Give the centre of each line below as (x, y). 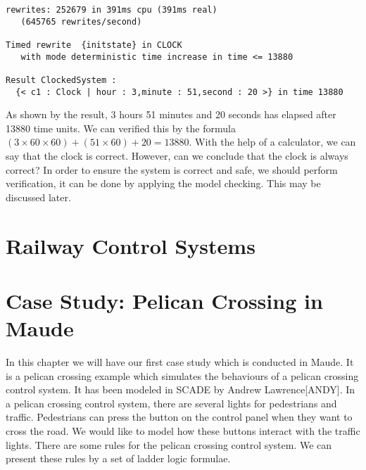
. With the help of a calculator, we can (272, 142)
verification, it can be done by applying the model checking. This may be (163, 183)
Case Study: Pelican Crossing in (164, 300)
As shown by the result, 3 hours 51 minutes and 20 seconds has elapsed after (171, 114)
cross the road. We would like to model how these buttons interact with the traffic (183, 431)
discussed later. (38, 197)
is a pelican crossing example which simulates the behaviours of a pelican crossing (182, 375)
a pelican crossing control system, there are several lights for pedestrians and (171, 403)
